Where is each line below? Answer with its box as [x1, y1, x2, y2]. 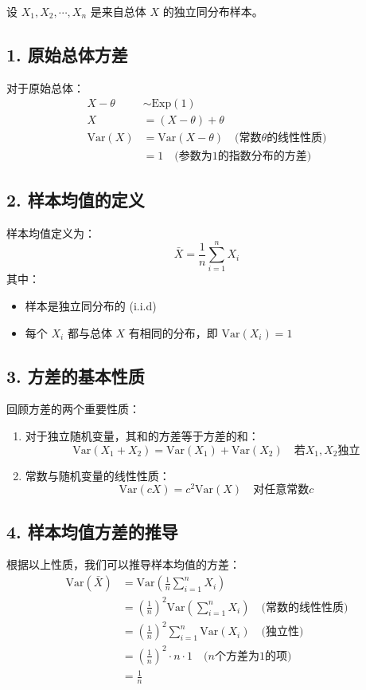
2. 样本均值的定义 [6, 187, 145, 211]
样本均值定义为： [6, 224, 95, 241]
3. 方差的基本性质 [6, 363, 145, 388]
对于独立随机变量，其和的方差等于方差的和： [25, 428, 259, 444]
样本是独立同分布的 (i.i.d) [25, 298, 157, 314]
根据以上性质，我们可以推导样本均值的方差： [6, 556, 240, 573]
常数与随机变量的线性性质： [25, 467, 170, 483]
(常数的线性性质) [261, 601, 348, 613]
